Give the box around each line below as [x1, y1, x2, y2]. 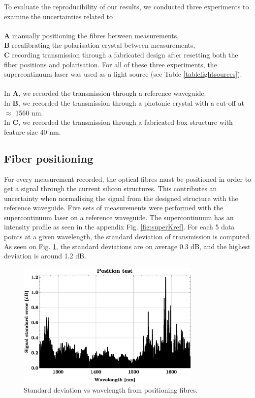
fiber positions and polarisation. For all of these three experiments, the [4, 59, 217, 69]
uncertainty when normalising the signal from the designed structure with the [4, 193, 238, 203]
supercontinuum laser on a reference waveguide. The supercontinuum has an [4, 212, 234, 222]
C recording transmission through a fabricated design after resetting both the [4, 49, 238, 59]
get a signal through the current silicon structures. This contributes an [4, 183, 217, 194]
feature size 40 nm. [4, 126, 61, 137]
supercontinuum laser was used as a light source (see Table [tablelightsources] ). [4, 69, 242, 79]
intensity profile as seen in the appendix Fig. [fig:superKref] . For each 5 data [4, 222, 235, 232]
